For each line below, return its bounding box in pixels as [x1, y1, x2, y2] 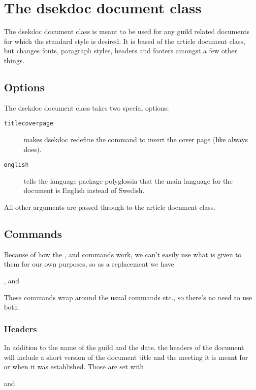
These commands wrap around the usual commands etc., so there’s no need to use [4, 292, 252, 302]
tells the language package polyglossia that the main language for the [24, 175, 233, 186]
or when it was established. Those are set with [4, 361, 144, 372]
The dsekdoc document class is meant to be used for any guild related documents [4, 26, 250, 37]
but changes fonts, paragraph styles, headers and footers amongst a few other [4, 45, 237, 56]
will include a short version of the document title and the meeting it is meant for [4, 351, 248, 362]
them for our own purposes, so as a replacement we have [4, 259, 174, 269]
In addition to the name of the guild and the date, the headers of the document [4, 342, 244, 352]
